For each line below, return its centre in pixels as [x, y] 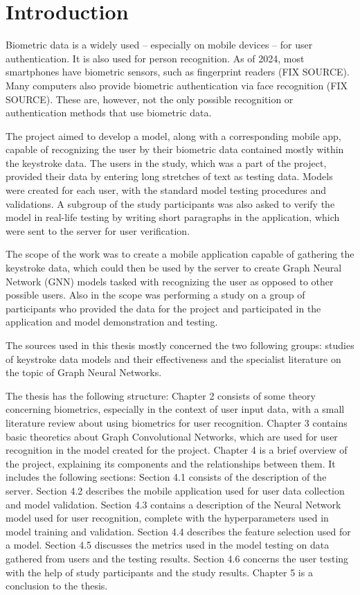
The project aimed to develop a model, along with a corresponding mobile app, [173, 135]
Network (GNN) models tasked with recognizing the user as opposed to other [170, 281]
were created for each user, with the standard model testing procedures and [166, 190]
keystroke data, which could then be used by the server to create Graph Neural [174, 268]
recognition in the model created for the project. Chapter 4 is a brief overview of [177, 450]
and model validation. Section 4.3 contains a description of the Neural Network [173, 504]
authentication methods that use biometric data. [109, 113]
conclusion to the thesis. [57, 586]
